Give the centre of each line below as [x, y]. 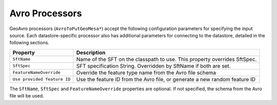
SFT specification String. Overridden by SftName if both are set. [153, 66]
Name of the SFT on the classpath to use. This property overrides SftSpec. [166, 59]
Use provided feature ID [42, 79]
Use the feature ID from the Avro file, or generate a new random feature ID [166, 79]
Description [91, 52]
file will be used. [27, 96]
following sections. [29, 43]
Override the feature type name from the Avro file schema [146, 72]
